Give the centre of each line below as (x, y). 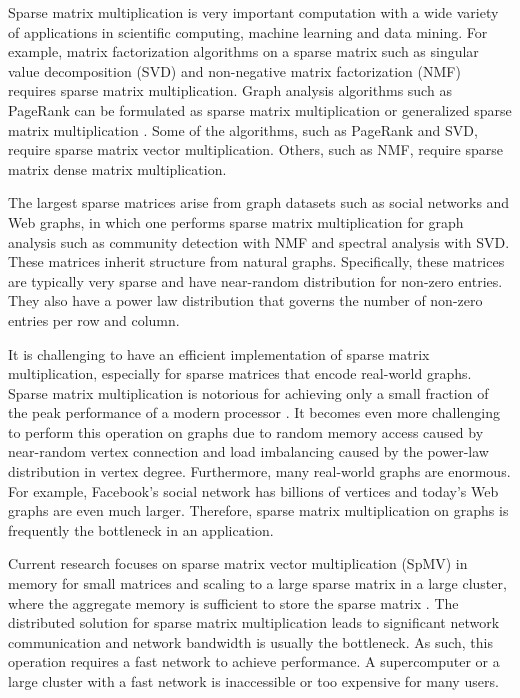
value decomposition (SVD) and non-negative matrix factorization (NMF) (234, 70)
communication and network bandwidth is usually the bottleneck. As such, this (251, 641)
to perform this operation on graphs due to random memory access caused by (246, 431)
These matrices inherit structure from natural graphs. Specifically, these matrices (256, 261)
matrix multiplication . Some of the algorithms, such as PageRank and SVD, (243, 129)
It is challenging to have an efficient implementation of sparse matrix (219, 353)
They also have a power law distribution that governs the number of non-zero (245, 300)
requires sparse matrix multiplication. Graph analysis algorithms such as (230, 90)
